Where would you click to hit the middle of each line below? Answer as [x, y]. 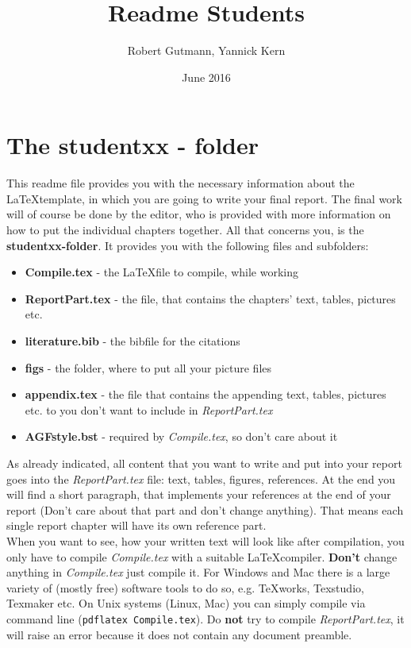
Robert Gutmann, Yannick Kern [206, 50]
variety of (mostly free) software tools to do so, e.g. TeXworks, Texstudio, [185, 587]
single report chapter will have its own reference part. [136, 525]
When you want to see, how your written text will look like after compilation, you [205, 540]
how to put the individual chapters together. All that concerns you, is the [185, 230]
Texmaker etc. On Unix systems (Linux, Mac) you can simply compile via [186, 603]
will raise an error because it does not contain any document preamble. [179, 634]
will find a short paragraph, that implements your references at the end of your [199, 494]
